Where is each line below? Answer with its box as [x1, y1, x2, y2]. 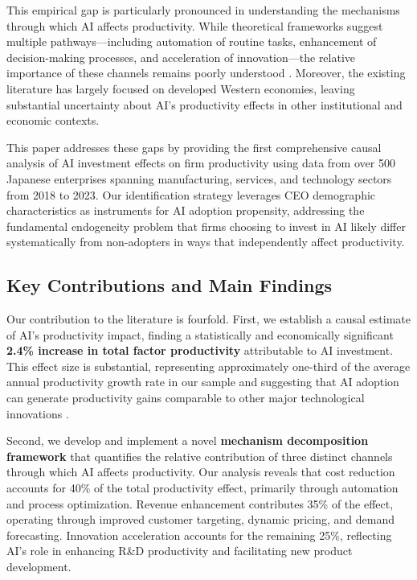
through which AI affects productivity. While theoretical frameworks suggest [6, 17, 383, 34]
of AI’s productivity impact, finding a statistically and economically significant [6, 326, 394, 343]
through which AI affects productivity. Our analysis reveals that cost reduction [6, 463, 395, 480]
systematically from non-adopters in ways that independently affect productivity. [6, 233, 405, 250]
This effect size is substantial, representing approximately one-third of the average [6, 357, 411, 374]
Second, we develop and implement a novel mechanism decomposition [6, 432, 369, 449]
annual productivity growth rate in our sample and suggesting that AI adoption [6, 373, 399, 390]
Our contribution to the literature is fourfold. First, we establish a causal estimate [6, 311, 411, 327]
